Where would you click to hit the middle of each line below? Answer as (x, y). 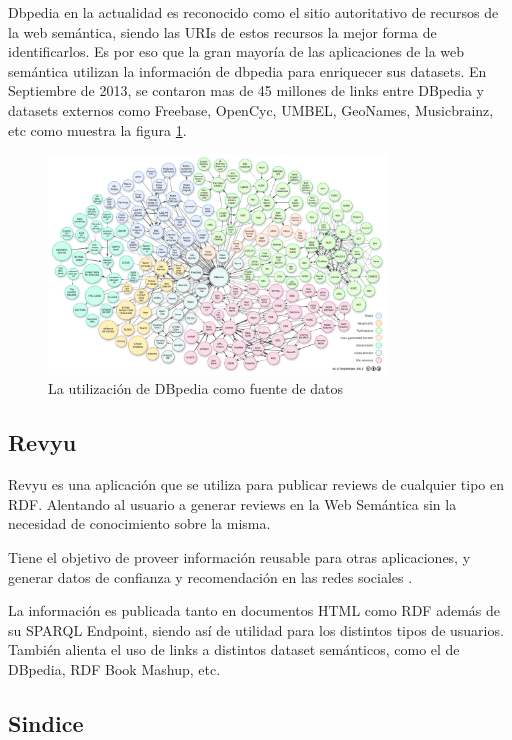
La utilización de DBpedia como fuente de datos (196, 388)
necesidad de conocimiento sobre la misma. (139, 523)
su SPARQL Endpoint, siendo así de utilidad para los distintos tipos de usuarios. (256, 629)
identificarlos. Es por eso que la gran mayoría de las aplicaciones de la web (236, 51)
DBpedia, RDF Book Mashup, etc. (114, 668)
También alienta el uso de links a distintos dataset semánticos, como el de (234, 649)
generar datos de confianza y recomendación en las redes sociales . (210, 576)
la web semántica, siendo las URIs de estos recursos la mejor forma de (222, 31)
